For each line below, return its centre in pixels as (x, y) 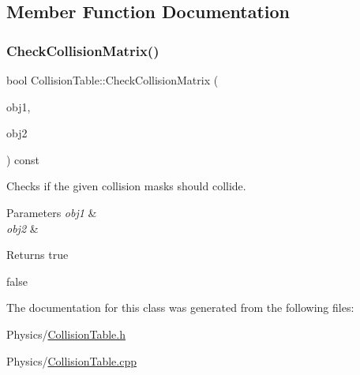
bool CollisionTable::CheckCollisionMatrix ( (112, 80)
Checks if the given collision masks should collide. (126, 186)
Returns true (37, 255)
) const (23, 159)
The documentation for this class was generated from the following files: (180, 307)
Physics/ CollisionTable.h (66, 334)
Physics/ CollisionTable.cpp (71, 360)
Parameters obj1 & (52, 212)
